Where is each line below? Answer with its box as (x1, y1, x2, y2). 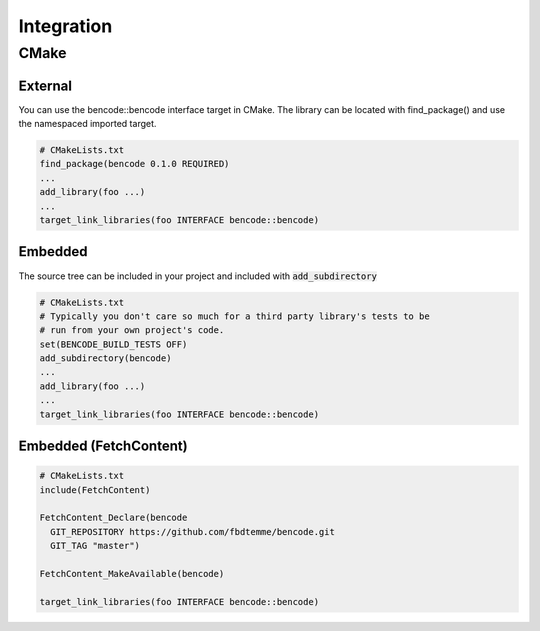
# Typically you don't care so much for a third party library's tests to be (39, 310, 430, 322)
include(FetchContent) (39, 484, 151, 495)
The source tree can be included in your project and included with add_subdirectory (18, 270, 377, 282)
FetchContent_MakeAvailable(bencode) (39, 568, 225, 579)
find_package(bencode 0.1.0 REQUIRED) (39, 158, 230, 170)
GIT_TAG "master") (50, 540, 140, 552)
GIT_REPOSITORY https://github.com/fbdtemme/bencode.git (50, 526, 335, 537)
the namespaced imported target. (18, 118, 157, 130)
